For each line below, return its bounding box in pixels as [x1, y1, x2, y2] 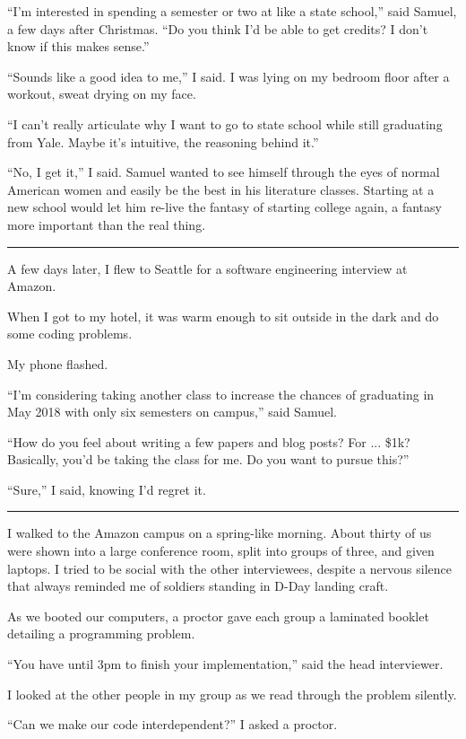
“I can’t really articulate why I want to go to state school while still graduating [7, 114, 443, 133]
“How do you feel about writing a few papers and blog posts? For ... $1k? [7, 432, 410, 451]
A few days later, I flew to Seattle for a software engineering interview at [7, 259, 408, 277]
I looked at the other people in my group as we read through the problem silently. [7, 684, 457, 703]
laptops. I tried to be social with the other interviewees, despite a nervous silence [7, 559, 453, 577]
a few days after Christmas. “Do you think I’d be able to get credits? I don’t [7, 19, 428, 38]
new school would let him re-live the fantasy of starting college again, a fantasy [7, 198, 442, 216]
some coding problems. [7, 324, 133, 343]
